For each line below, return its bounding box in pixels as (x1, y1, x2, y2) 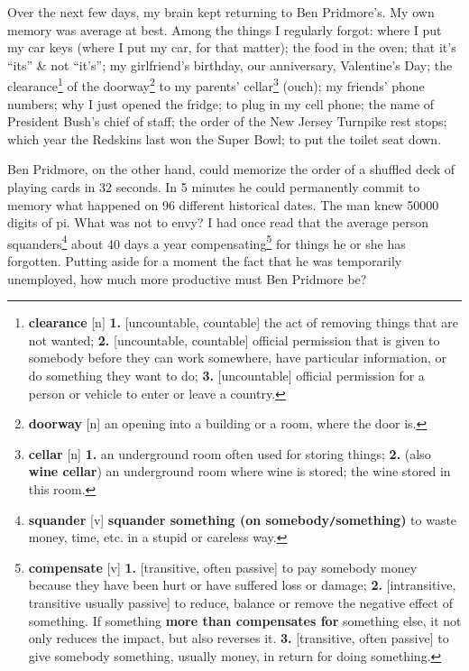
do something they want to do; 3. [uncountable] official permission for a (28, 366, 425, 384)
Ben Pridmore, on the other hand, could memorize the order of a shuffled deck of (7, 160, 455, 179)
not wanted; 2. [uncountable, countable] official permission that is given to (28, 330, 440, 349)
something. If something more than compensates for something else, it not (28, 611, 462, 630)
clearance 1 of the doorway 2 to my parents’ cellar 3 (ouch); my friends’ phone (7, 74, 425, 96)
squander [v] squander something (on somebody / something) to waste (28, 510, 457, 529)
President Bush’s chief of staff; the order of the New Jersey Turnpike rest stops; (7, 112, 447, 131)
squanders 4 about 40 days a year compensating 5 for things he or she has (7, 231, 406, 253)
